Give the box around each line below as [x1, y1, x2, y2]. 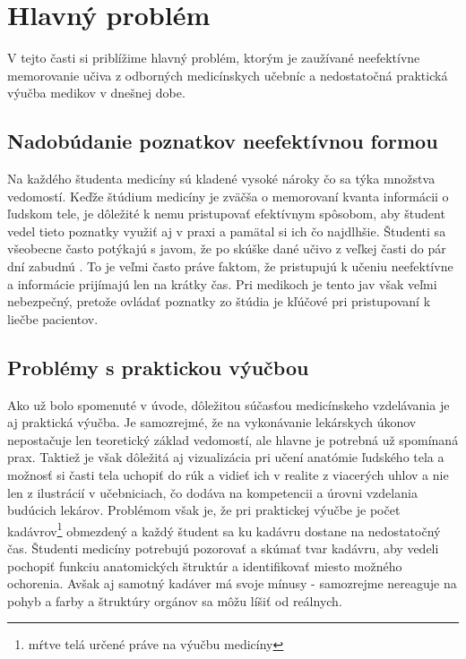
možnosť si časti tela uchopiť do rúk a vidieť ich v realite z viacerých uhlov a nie [7, 466, 449, 484]
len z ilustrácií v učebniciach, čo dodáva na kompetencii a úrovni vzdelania [7, 483, 418, 501]
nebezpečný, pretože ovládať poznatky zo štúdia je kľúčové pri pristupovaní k [7, 292, 431, 311]
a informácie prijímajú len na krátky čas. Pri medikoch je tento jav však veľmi [7, 274, 437, 293]
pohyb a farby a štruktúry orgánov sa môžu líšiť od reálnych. [7, 591, 342, 610]
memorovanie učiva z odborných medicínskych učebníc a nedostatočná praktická [7, 65, 448, 84]
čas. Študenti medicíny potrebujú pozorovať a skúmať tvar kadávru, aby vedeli [7, 539, 439, 558]
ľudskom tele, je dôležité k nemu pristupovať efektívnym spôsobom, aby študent [7, 204, 445, 223]
